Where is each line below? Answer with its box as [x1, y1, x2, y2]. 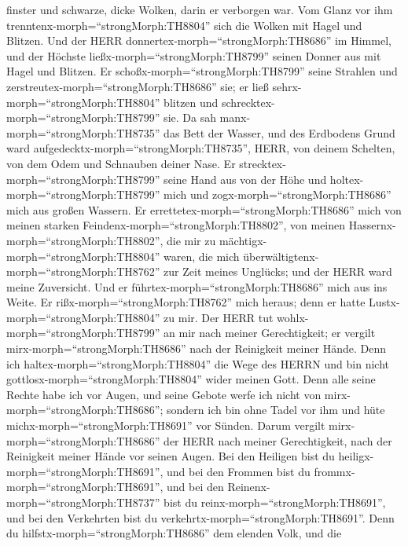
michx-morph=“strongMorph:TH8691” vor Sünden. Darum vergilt [6, 417, 325, 434]
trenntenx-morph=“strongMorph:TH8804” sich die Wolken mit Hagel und [6, 16, 362, 33]
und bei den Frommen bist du [167, 463, 311, 479]
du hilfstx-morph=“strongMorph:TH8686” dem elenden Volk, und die [6, 525, 342, 541]
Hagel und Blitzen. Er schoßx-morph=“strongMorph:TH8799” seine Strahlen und [6, 63, 398, 79]
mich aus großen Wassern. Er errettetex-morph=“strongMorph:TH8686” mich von [6, 201, 402, 218]
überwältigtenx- [243, 247, 319, 264]
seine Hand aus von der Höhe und [164, 170, 327, 187]
